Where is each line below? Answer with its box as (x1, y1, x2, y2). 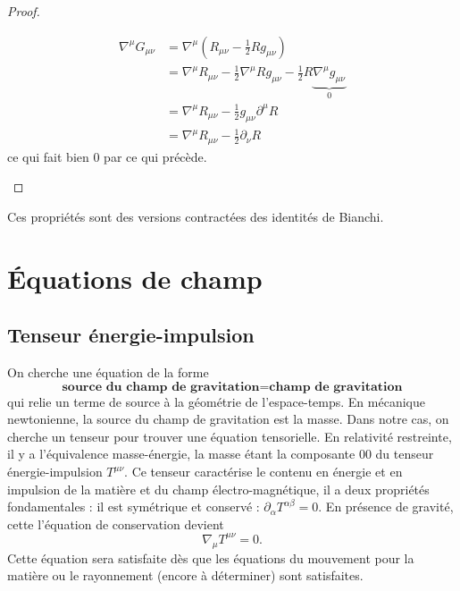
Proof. (7, 2, 40, 20)
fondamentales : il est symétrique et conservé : (7, 497, 260, 516)
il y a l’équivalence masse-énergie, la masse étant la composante (7, 444, 355, 463)
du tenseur (375, 444, 434, 463)
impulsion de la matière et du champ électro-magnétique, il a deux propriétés (7, 479, 430, 498)
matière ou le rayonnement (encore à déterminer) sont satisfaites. (7, 566, 364, 585)
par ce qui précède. (104, 147, 207, 165)
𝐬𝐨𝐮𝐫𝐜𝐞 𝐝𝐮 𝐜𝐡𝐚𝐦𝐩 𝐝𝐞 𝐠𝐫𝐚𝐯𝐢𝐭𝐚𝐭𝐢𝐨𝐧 (62, 380, 260, 393)
